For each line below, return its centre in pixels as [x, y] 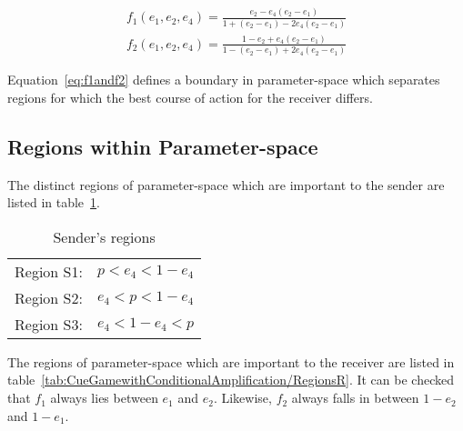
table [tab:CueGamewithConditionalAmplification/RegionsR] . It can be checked [231, 380]
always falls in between [355, 398]
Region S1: [49, 271]
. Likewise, [242, 398]
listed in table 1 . [54, 202]
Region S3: [49, 324]
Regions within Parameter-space [163, 146]
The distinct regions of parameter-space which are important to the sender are [226, 184]
